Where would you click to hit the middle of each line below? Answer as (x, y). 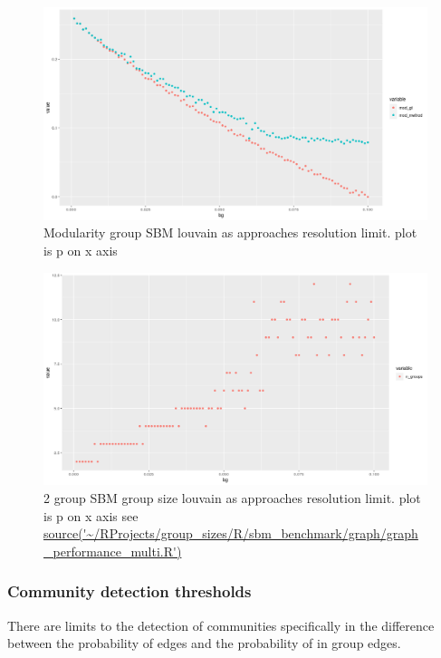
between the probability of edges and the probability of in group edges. (204, 643)
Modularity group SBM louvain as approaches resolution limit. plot (230, 232)
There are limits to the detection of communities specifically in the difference (221, 625)
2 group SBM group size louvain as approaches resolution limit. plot (232, 497)
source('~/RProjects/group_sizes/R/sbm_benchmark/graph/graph (231, 533)
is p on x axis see (91, 515)
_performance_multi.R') (113, 551)
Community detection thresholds (129, 591)
